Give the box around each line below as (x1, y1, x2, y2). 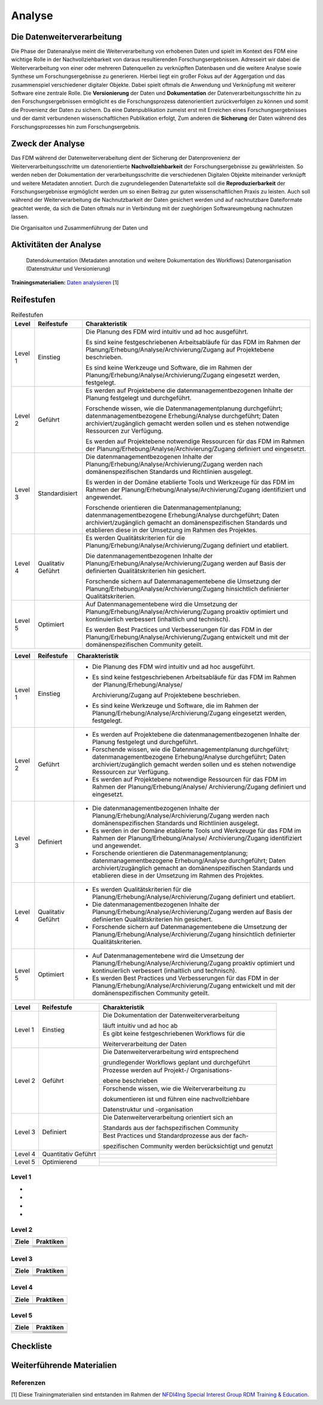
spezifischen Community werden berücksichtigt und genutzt (102, 1142, 273, 1150)
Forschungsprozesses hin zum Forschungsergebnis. (11, 123, 141, 130)
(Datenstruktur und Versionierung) (26, 265, 111, 272)
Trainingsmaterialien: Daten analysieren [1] (11, 278, 119, 286)
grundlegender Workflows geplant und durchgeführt (102, 1058, 251, 1067)
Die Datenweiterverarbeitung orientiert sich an (102, 1113, 233, 1122)
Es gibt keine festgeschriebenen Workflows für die (102, 1029, 245, 1038)
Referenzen (11, 1378, 46, 1386)
